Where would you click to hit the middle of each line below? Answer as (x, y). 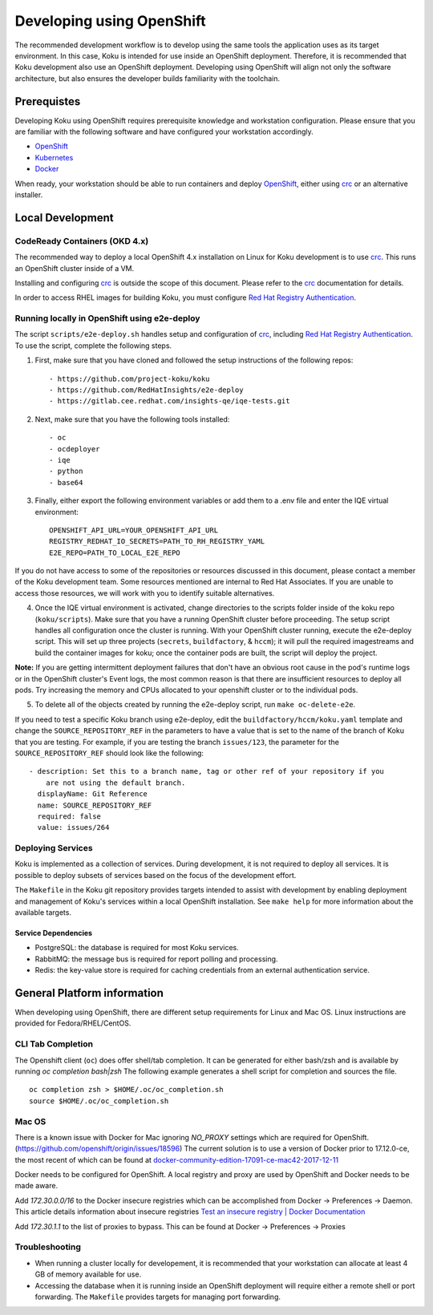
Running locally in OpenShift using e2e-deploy (107, 318)
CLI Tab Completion (54, 1044)
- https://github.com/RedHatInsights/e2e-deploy (146, 390)
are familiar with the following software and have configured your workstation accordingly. (164, 131)
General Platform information (89, 993)
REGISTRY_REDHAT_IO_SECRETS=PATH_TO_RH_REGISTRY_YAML (157, 542)
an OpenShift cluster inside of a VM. (75, 268)
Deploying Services (54, 848)
